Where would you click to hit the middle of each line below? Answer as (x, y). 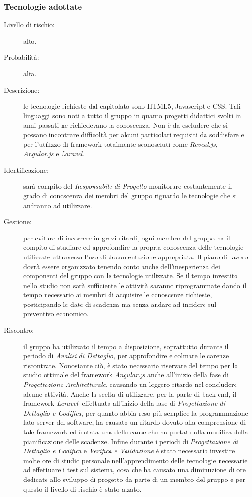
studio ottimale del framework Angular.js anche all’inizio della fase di (126, 375)
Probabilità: (22, 57)
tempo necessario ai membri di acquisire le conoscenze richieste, (118, 295)
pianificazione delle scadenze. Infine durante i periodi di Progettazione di (131, 441)
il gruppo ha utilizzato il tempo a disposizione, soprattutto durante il (126, 346)
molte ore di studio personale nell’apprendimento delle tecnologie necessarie (135, 460)
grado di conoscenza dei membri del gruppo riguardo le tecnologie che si (130, 195)
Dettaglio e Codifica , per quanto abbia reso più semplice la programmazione (136, 412)
